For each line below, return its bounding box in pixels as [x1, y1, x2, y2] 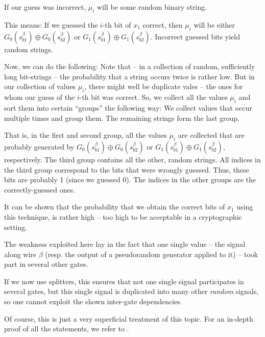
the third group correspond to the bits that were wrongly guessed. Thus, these [4, 164, 249, 175]
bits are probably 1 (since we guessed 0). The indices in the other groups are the [4, 174, 256, 185]
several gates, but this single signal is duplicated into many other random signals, [4, 286, 259, 297]
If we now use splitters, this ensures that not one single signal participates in [4, 276, 244, 286]
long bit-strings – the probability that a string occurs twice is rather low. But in [4, 71, 255, 81]
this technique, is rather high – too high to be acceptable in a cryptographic [4, 211, 242, 222]
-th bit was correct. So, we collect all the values [79, 92, 228, 102]
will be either [194, 19, 235, 30]
